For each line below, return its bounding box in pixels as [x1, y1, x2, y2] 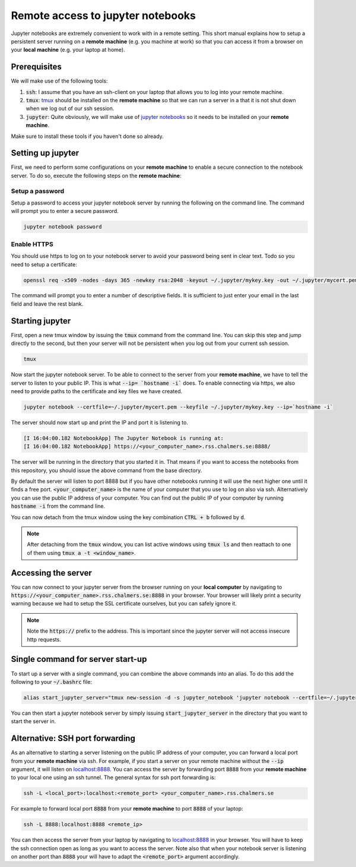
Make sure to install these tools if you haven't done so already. [11, 133, 164, 140]
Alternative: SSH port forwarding [11, 733, 136, 743]
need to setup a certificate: [11, 260, 77, 268]
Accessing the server [11, 568, 92, 578]
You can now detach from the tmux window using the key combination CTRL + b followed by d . [11, 513, 246, 520]
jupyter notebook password [23, 224, 102, 230]
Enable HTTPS [11, 240, 53, 248]
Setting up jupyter [11, 148, 80, 158]
